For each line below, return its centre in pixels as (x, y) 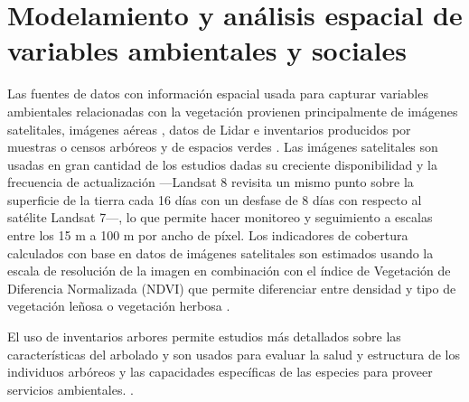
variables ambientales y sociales (207, 50)
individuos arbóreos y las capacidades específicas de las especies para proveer (220, 372)
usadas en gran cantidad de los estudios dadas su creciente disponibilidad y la (222, 164)
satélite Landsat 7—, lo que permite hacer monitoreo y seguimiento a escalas (220, 217)
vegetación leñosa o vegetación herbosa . (119, 306)
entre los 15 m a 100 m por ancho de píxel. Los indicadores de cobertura (208, 235)
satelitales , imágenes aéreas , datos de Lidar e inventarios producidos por (209, 129)
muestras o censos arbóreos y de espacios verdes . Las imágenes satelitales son (223, 147)
